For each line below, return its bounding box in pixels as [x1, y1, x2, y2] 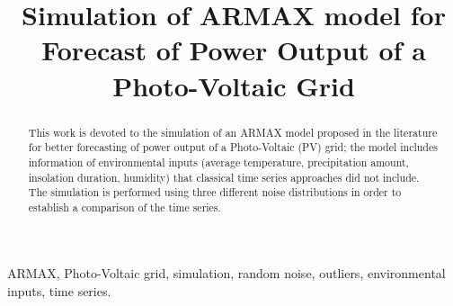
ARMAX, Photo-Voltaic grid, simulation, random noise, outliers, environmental [7, 264, 446, 283]
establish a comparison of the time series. [28, 199, 221, 214]
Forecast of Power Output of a [41, 31, 426, 68]
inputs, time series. [7, 282, 111, 301]
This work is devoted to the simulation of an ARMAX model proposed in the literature [28, 124, 438, 139]
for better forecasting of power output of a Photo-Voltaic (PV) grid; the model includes [28, 139, 438, 155]
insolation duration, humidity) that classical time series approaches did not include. [28, 169, 420, 184]
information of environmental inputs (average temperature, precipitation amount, [28, 154, 409, 169]
